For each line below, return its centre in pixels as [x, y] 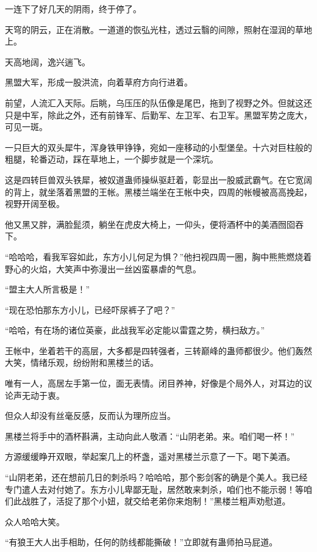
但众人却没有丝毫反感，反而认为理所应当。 [90, 416]
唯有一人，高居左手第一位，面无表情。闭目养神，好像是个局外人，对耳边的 [154, 383]
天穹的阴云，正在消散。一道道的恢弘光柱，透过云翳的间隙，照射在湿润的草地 [158, 29]
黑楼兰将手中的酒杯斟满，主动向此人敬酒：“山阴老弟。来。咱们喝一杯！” [150, 436]
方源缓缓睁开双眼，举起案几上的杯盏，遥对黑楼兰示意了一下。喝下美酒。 [150, 456]
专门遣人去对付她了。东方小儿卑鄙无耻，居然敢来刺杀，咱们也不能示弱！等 [154, 489]
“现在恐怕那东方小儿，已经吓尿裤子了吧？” [90, 309]
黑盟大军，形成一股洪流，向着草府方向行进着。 [99, 82]
